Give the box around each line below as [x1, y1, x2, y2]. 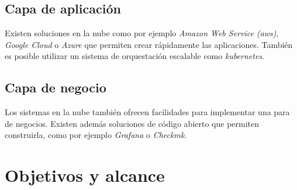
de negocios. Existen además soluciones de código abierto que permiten [5, 117, 260, 129]
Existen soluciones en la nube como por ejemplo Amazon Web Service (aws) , [5, 27, 279, 39]
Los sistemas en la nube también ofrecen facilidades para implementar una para [5, 106, 290, 118]
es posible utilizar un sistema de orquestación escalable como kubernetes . [5, 50, 264, 62]
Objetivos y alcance [5, 163, 165, 187]
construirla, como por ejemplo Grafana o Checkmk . [5, 129, 187, 141]
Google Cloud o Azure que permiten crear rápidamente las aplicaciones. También [5, 38, 293, 50]
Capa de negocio [5, 78, 106, 96]
